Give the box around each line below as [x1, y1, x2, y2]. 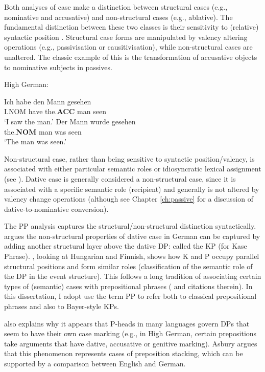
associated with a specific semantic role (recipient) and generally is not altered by [4, 183, 259, 194]
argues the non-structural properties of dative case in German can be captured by [4, 230, 260, 241]
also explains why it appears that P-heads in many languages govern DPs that [4, 318, 250, 329]
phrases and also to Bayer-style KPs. [4, 301, 119, 312]
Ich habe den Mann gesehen [4, 96, 91, 106]
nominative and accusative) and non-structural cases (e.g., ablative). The [4, 11, 233, 22]
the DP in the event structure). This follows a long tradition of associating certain [4, 271, 261, 281]
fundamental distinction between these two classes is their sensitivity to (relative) [4, 21, 259, 32]
